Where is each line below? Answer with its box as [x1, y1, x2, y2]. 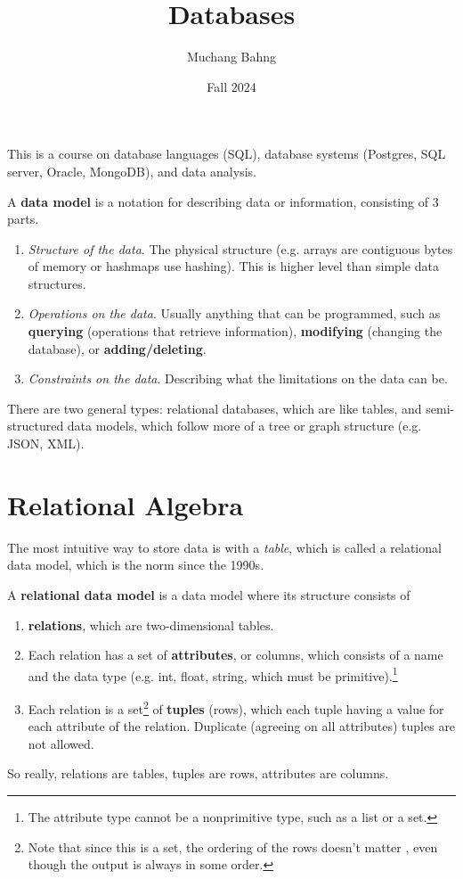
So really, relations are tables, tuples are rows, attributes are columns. [7, 764, 389, 783]
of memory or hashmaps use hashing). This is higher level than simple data [28, 257, 439, 275]
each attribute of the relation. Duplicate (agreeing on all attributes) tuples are [28, 717, 456, 735]
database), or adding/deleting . [28, 339, 207, 357]
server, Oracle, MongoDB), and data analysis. [7, 161, 256, 180]
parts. [7, 209, 39, 228]
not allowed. [28, 734, 94, 752]
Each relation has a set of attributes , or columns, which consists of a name [28, 645, 443, 664]
